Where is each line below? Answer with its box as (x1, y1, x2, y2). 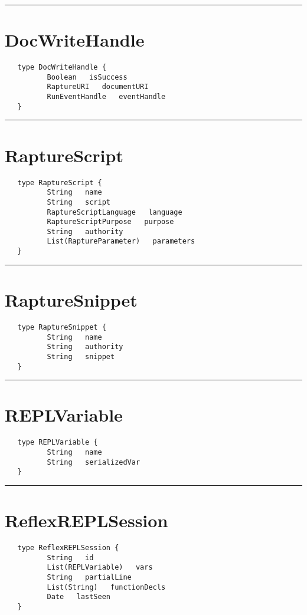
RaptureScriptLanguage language (47, 208, 182, 216)
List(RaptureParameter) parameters (47, 237, 195, 246)
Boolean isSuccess (47, 73, 128, 81)
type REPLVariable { (17, 438, 98, 447)
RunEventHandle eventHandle (47, 93, 166, 101)
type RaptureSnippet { (17, 323, 106, 331)
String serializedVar (47, 458, 141, 466)
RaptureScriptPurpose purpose (47, 218, 174, 226)
